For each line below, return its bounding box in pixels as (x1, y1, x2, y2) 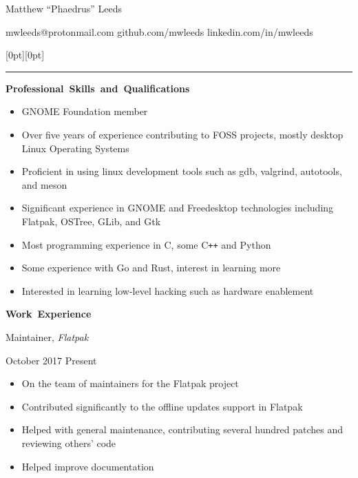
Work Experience (6, 306, 92, 321)
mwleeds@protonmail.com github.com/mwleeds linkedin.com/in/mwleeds (6, 24, 313, 39)
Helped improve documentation (21, 459, 154, 473)
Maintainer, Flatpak (6, 329, 89, 344)
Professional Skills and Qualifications (6, 81, 190, 95)
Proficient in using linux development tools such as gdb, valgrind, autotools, (21, 164, 342, 178)
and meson (21, 177, 67, 191)
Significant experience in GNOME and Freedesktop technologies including (21, 200, 334, 215)
